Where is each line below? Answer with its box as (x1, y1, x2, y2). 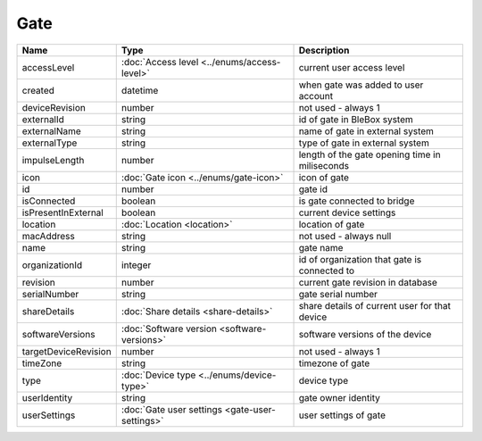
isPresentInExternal (21, 206, 104, 219)
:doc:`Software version (120, 322, 218, 335)
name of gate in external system (298, 125, 435, 137)
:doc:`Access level (120, 55, 199, 68)
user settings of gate (298, 409, 386, 421)
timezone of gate (298, 357, 370, 370)
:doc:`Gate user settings (120, 403, 223, 415)
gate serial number (298, 287, 378, 300)
